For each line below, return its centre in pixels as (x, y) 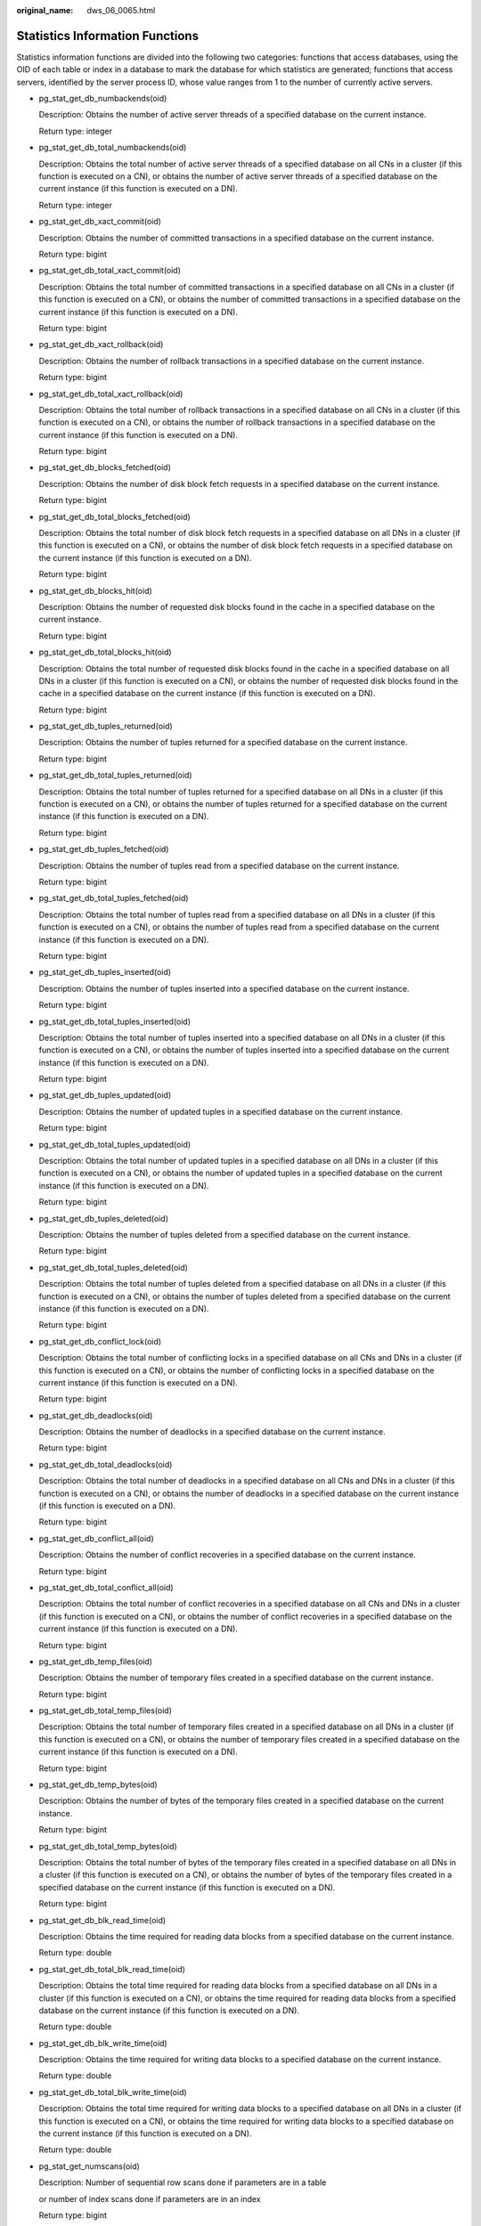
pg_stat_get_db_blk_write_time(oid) (103, 2043)
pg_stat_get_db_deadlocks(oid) (96, 1415)
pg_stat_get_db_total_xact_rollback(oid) (111, 394)
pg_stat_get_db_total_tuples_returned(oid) (115, 776)
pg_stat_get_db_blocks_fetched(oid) (105, 467)
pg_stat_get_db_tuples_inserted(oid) (105, 972)
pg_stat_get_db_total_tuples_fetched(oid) (114, 898)
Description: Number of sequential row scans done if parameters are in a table (183, 2182)
